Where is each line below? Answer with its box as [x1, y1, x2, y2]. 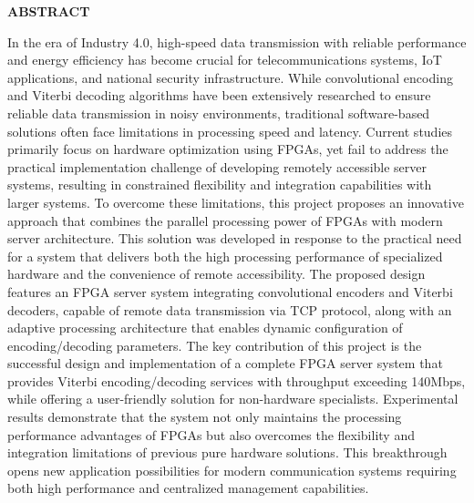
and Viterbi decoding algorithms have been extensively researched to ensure [7, 86, 431, 105]
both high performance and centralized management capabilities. [7, 478, 369, 498]
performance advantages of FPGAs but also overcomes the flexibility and [7, 425, 415, 444]
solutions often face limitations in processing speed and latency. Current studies [7, 121, 453, 140]
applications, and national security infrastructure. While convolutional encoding [7, 67, 453, 87]
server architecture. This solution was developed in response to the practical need [7, 229, 462, 248]
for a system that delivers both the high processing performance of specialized [7, 246, 443, 265]
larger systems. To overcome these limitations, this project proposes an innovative [7, 192, 464, 211]
